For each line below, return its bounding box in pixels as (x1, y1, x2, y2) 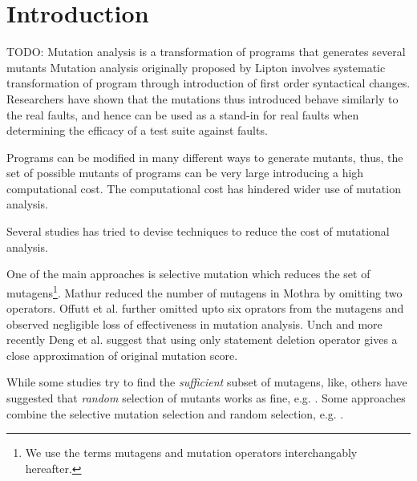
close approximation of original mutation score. (6, 346, 238, 363)
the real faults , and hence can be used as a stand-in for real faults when (6, 106, 359, 123)
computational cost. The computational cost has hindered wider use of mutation (6, 180, 401, 196)
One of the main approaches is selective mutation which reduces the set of (6, 265, 370, 282)
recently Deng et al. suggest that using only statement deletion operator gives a (6, 331, 398, 348)
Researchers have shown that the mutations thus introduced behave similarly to (6, 90, 399, 107)
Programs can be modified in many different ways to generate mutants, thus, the (6, 148, 403, 165)
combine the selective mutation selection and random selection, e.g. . (6, 405, 344, 422)
